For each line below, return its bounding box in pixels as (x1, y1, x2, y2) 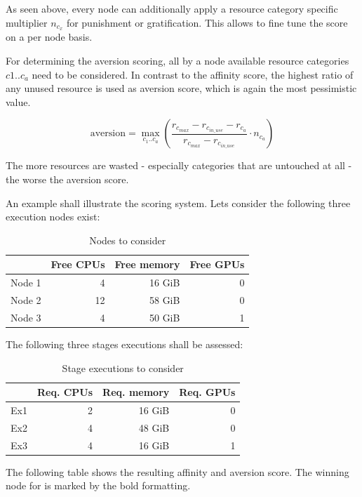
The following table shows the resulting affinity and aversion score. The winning (6, 464, 349, 479)
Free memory (114, 257, 180, 272)
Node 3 (11, 310, 41, 324)
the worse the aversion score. (6, 172, 129, 187)
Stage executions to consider (62, 360, 184, 375)
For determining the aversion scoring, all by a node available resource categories (6, 53, 349, 68)
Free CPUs (51, 257, 105, 272)
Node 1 (11, 275, 41, 290)
